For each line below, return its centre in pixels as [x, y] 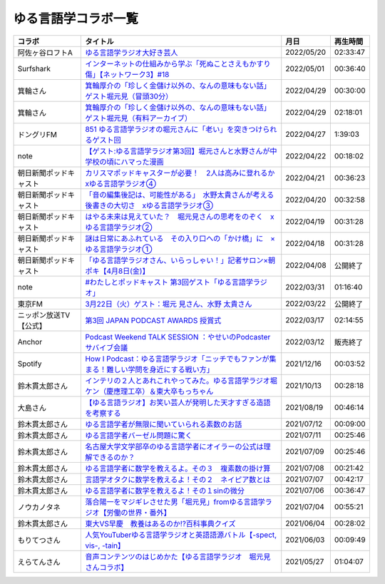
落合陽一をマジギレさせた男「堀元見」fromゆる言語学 [175, 501]
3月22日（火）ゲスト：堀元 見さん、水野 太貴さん [169, 304]
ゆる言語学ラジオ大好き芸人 [132, 52]
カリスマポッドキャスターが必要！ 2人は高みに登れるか [180, 173]
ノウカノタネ [39, 507]
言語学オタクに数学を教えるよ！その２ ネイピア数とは [178, 479]
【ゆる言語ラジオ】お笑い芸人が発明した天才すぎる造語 [178, 402]
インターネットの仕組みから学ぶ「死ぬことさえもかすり [178, 63]
